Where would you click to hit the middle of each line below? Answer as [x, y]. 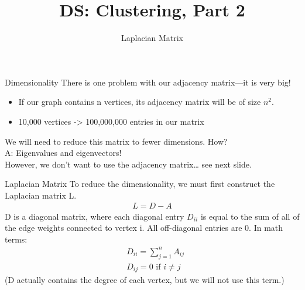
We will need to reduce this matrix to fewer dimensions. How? [116, 141]
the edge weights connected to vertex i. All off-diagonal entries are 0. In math [144, 228]
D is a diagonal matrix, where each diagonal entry [95, 216]
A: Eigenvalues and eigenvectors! [63, 153]
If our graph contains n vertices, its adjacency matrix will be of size [140, 102]
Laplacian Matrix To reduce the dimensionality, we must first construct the [140, 184]
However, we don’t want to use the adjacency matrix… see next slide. [128, 164]
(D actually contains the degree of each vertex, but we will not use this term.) [145, 280]
